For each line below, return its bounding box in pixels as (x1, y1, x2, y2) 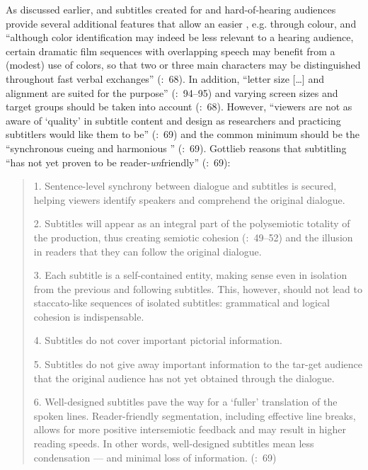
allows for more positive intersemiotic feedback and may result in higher (33, 422, 346, 437)
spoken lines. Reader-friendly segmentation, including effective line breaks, (33, 408, 356, 423)
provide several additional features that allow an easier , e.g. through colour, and (6, 16, 357, 30)
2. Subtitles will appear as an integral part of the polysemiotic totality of (33, 216, 350, 231)
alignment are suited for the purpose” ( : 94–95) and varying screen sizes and (6, 85, 338, 100)
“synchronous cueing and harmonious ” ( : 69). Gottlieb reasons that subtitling (6, 140, 347, 155)
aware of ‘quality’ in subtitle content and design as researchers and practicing (6, 113, 341, 127)
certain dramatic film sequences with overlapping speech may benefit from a (6, 43, 335, 58)
